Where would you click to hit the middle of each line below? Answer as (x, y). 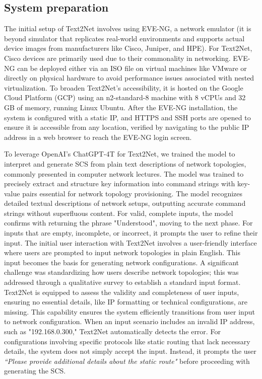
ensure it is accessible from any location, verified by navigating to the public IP (127, 127)
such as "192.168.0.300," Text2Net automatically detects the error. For (112, 331)
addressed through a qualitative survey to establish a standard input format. (122, 282)
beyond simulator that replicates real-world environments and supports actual (124, 38)
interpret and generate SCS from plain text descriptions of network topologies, (125, 163)
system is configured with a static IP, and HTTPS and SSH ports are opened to (127, 117)
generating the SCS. (35, 371)
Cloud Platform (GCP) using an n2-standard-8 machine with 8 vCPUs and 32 (125, 97)
